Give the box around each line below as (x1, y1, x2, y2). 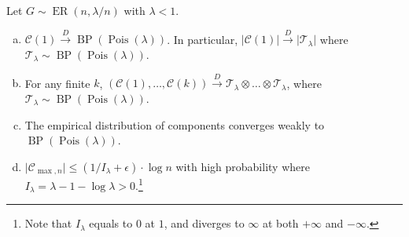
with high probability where (175, 158, 310, 174)
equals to (89, 215, 133, 232)
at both (262, 215, 299, 232)
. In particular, (167, 31, 238, 47)
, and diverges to (164, 215, 245, 232)
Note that (24, 215, 72, 232)
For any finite (24, 75, 90, 91)
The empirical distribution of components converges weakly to (24, 116, 325, 133)
